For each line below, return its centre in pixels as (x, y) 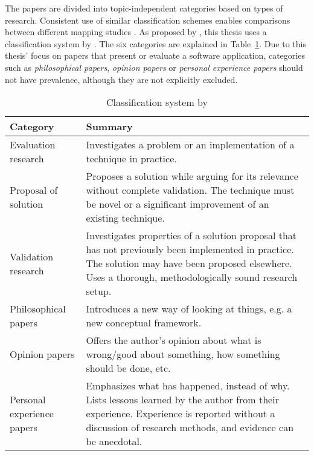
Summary (109, 127)
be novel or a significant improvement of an (178, 204)
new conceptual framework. (144, 323)
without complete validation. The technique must (190, 190)
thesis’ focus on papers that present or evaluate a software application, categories (155, 55)
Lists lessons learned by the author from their (182, 400)
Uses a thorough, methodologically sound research (192, 277)
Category (32, 127)
